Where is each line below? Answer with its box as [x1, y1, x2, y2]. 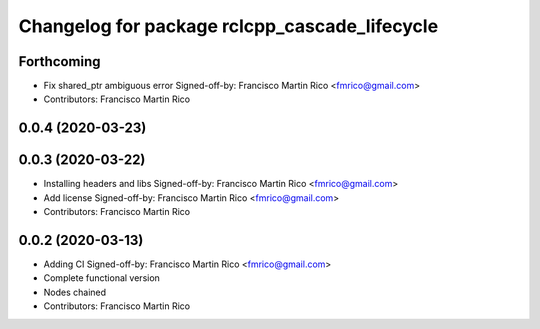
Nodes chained [43, 286, 107, 298]
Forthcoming [18, 53, 101, 70]
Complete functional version [43, 272, 160, 284]
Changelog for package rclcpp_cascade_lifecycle [18, 15, 439, 37]
